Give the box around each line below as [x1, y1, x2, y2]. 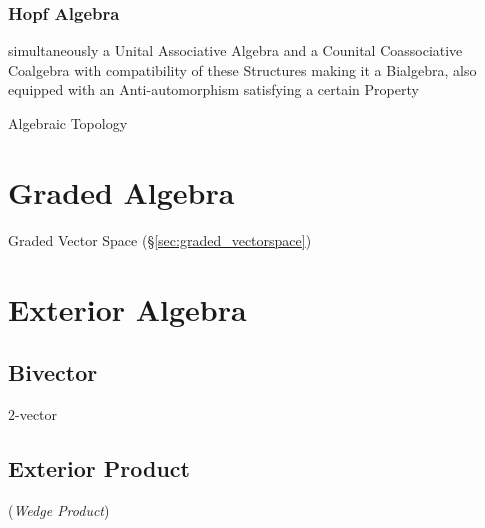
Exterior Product [8, 452, 190, 483]
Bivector [8, 357, 98, 388]
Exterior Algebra [8, 288, 247, 329]
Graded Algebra [8, 171, 235, 212]
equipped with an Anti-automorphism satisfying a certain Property [8, 79, 419, 100]
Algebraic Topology [8, 113, 128, 133]
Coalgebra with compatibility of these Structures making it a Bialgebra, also [8, 59, 477, 80]
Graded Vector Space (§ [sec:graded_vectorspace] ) [8, 229, 312, 250]
